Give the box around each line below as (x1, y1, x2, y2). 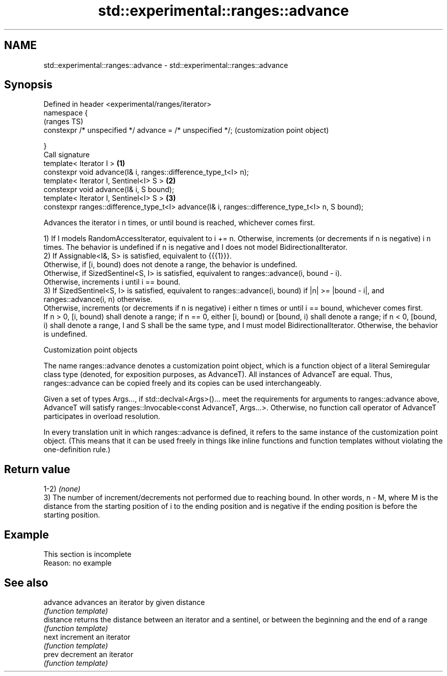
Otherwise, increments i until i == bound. (43, 277, 181, 287)
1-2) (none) (43, 484, 81, 494)
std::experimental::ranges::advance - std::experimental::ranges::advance (43, 60, 288, 69)
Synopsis (4, 78, 53, 91)
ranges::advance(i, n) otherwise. (43, 295, 153, 304)
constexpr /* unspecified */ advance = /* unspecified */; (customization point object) (43, 126, 329, 135)
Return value (4, 462, 70, 476)
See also (4, 576, 48, 589)
